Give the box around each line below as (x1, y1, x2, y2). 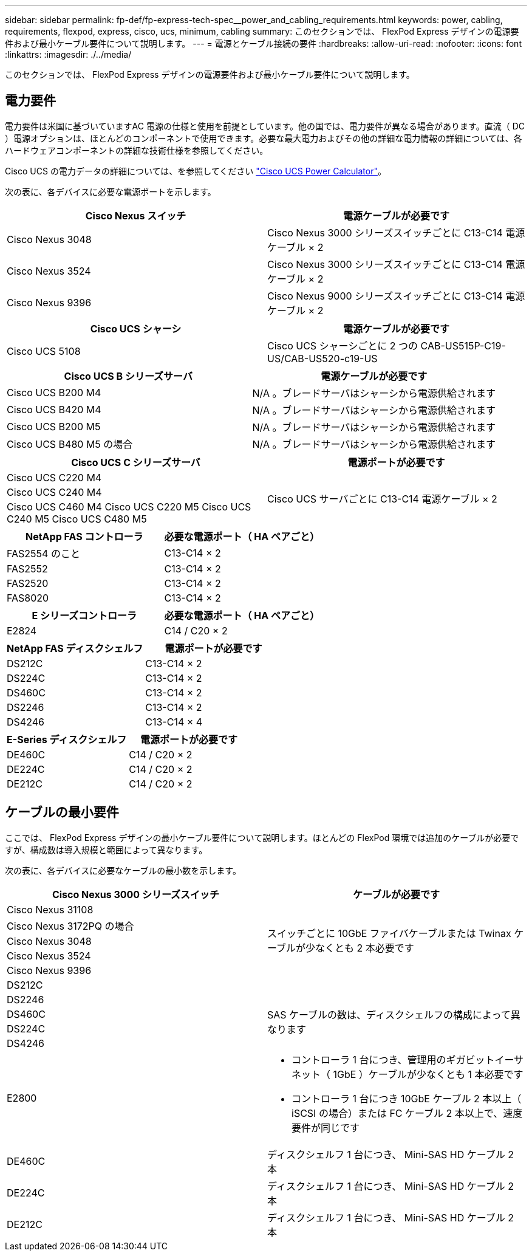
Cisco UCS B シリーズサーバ (64, 369, 193, 382)
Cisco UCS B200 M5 (7, 420, 101, 433)
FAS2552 (7, 562, 48, 575)
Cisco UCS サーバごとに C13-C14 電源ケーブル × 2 (267, 492, 497, 505)
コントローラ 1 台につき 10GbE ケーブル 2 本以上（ (292, 1092, 522, 1105)
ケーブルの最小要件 (5, 805, 119, 820)
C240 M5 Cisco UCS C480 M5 (7, 512, 147, 525)
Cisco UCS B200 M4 (7, 386, 101, 399)
